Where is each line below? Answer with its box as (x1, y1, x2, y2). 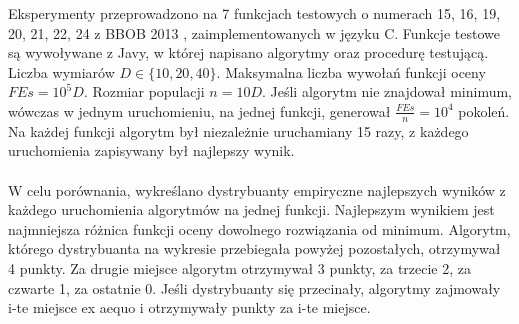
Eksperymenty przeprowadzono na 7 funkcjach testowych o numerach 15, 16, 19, (8, 3, 501, 23)
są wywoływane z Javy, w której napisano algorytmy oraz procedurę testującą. (8, 42, 489, 63)
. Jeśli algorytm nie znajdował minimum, (262, 81, 513, 102)
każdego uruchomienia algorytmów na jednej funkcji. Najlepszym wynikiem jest (8, 199, 495, 220)
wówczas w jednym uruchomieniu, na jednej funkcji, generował (8, 100, 391, 121)
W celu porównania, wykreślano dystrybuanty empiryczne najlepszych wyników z (8, 179, 506, 200)
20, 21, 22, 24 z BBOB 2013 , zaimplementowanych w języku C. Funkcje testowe (8, 22, 500, 43)
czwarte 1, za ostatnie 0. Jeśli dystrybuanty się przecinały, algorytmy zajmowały (8, 277, 501, 298)
